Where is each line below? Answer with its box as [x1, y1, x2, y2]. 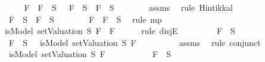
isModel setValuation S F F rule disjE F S [4, 24, 235, 37]
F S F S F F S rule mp [8, 13, 162, 25]
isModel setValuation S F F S [8, 48, 172, 60]
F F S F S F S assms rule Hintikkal [24, 1, 233, 13]
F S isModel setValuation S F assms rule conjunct [8, 36, 261, 48]
